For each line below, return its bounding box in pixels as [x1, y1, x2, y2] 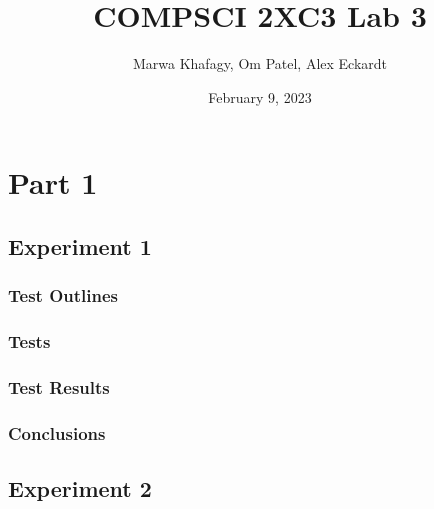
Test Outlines [8, 283, 118, 308]
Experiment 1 [8, 230, 152, 261]
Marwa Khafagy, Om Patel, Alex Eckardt [132, 53, 388, 74]
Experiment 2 [8, 473, 152, 504]
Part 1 [8, 162, 98, 203]
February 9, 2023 [208, 86, 312, 107]
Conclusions [8, 420, 106, 445]
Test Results [8, 374, 110, 399]
